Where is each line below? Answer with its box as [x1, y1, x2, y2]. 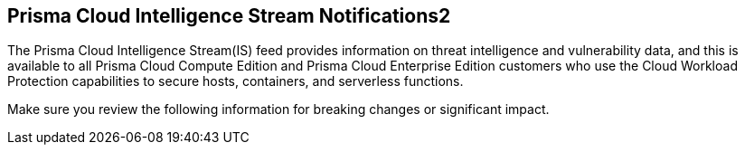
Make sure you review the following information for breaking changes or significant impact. [7, 101, 550, 118]
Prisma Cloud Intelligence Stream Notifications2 [7, 5, 451, 27]
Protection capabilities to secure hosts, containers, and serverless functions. [7, 73, 464, 90]
